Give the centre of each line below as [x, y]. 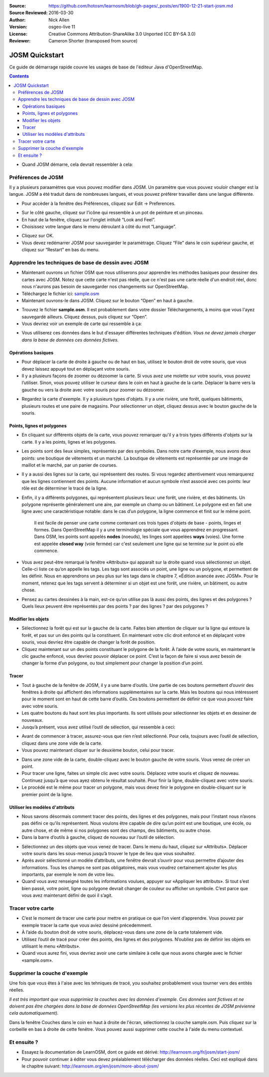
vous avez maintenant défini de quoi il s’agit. [67, 895]
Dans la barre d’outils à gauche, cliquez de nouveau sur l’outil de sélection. [98, 837]
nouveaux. [32, 720]
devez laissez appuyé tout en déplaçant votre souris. [76, 369]
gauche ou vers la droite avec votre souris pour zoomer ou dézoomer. [93, 390]
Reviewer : [20, 40]
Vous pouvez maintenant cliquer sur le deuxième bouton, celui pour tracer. [98, 750]
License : [18, 34]
